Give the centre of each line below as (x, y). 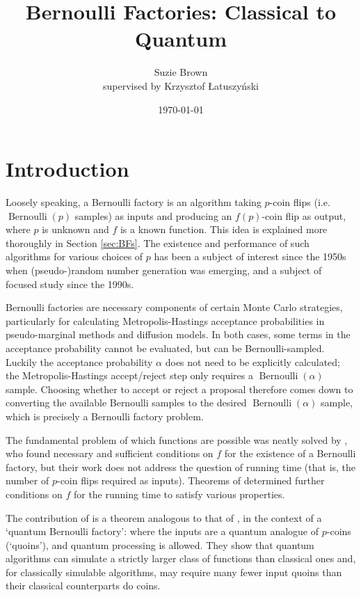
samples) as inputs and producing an (153, 215)
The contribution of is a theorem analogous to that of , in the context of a (164, 517)
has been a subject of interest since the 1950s (250, 256)
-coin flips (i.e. (300, 202)
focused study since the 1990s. (70, 284)
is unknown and (75, 229)
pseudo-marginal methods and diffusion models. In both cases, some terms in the (178, 334)
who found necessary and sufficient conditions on (110, 453)
